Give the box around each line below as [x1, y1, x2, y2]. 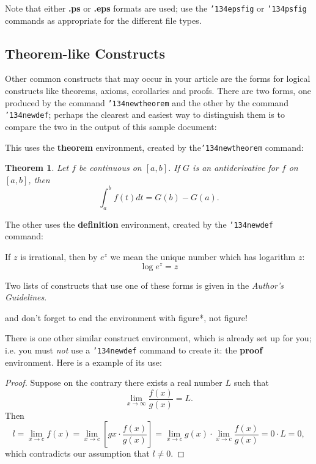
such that [233, 376, 269, 389]
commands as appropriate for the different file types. [5, 13, 202, 26]
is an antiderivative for [193, 161, 279, 174]
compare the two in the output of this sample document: [5, 120, 217, 132]
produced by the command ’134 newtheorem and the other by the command [5, 96, 288, 109]
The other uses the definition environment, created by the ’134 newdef [5, 217, 273, 230]
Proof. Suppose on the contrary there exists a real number [5, 376, 222, 389]
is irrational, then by [20, 250, 98, 263]
